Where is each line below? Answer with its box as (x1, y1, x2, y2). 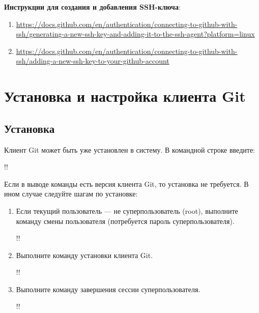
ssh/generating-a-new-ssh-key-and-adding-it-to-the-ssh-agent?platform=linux (16, 29, 255, 39)
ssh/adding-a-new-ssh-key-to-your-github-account (16, 55, 169, 66)
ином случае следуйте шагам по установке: (4, 188, 138, 199)
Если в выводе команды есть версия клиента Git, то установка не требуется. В (4, 178, 249, 189)
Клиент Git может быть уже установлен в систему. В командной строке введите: (4, 144, 255, 155)
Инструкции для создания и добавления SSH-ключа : (4, 2, 181, 12)
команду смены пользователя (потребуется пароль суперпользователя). (16, 215, 235, 226)
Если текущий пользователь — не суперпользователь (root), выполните (16, 205, 238, 216)
